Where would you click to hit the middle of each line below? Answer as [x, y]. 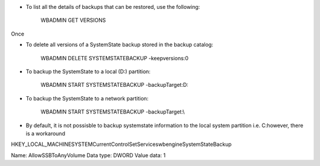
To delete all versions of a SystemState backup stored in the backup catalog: [119, 45]
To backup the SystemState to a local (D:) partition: [88, 71]
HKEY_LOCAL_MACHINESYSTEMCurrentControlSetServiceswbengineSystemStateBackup [121, 144]
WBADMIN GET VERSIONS [73, 20]
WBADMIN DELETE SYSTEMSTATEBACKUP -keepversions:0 [115, 58]
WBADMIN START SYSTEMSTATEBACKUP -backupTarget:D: [115, 85]
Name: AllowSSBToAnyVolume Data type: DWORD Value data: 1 [88, 155]
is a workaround [45, 134]
